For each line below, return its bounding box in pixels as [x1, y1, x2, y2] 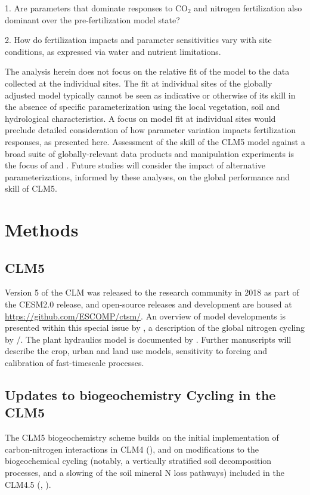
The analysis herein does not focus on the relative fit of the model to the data [5, 65, 290, 78]
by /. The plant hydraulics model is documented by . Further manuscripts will [5, 333, 292, 345]
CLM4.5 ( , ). [5, 478, 51, 490]
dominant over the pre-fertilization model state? [5, 13, 180, 26]
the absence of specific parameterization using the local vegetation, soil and [5, 100, 280, 113]
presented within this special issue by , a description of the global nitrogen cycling [5, 321, 305, 334]
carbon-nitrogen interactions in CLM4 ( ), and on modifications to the [5, 442, 259, 455]
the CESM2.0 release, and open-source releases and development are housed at [5, 298, 292, 310]
